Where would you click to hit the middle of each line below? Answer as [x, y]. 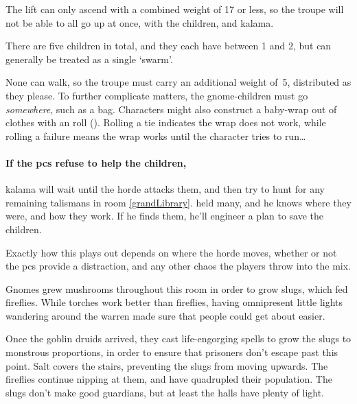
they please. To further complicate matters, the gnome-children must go [157, 95]
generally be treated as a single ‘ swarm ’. [89, 59]
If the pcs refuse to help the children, [96, 162]
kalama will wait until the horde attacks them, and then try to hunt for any [165, 189]
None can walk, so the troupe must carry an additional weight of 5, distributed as [178, 82]
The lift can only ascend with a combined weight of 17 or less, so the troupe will [175, 9]
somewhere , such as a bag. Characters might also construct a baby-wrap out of [171, 109]
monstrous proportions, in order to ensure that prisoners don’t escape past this [172, 352]
